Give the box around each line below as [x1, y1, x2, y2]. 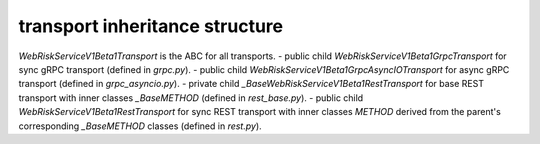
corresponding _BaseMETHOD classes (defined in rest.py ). [18, 120, 262, 132]
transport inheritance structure [18, 15, 284, 37]
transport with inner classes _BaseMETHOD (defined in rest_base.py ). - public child [18, 91, 364, 104]
